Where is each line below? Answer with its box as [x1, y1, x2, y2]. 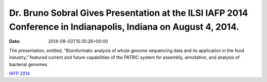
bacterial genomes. [9, 61, 49, 67]
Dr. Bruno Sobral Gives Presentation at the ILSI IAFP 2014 [9, 7, 248, 18]
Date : [9, 39, 21, 44]
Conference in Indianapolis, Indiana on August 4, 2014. [9, 21, 239, 32]
